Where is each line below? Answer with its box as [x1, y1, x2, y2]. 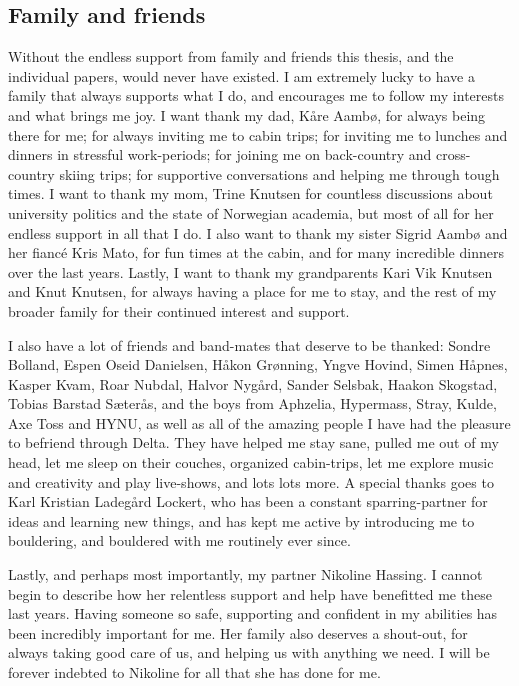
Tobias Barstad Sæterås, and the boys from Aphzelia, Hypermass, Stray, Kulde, [8, 393, 497, 414]
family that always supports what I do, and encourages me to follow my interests [8, 85, 504, 106]
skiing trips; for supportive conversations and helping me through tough [59, 163, 500, 184]
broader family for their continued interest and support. [8, 300, 350, 321]
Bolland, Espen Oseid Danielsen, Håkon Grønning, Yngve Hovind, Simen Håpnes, [8, 354, 508, 375]
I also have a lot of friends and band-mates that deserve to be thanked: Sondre [8, 334, 491, 355]
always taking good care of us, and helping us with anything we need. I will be [8, 642, 490, 663]
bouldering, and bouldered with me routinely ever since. [8, 530, 351, 551]
